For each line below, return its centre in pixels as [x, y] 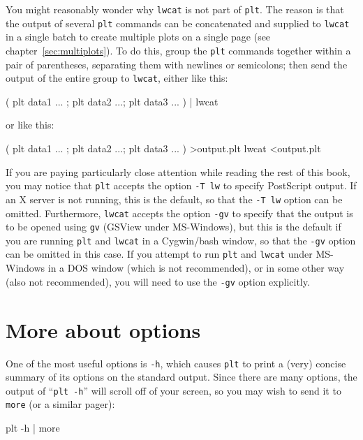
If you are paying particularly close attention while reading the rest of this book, [178, 171]
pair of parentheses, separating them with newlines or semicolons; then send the [177, 64]
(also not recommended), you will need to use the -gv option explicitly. [158, 281]
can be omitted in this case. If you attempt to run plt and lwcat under [159, 254]
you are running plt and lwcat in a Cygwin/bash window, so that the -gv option [181, 240]
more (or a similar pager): [60, 404]
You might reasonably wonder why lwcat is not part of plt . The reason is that [175, 9]
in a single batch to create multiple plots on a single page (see [138, 37]
